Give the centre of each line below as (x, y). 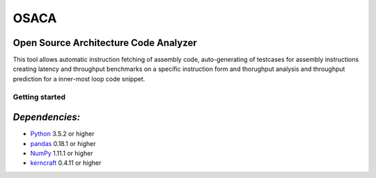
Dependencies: (47, 117)
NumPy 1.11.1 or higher (62, 154)
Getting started (39, 97)
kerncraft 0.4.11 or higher (66, 163)
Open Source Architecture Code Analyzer (105, 43)
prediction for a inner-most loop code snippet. (79, 79)
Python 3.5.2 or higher (62, 134)
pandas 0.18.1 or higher (63, 143)
